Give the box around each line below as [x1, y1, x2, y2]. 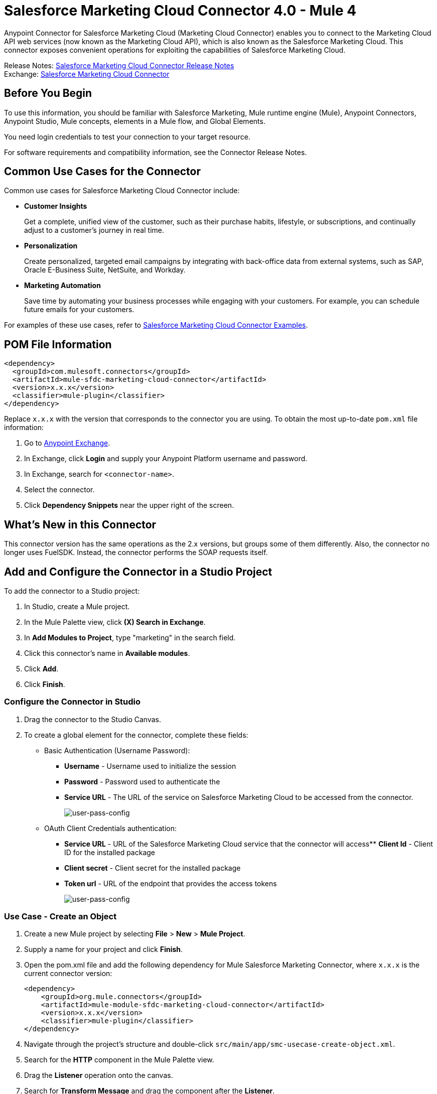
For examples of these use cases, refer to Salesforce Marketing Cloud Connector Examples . [4, 321, 308, 330]
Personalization [24, 241, 78, 250]
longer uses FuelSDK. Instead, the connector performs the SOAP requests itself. [4, 548, 268, 557]
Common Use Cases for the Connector [4, 165, 201, 178]
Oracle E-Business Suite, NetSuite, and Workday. [24, 265, 186, 275]
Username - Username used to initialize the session [64, 761, 236, 770]
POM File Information [4, 338, 112, 351]
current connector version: [24, 969, 112, 978]
